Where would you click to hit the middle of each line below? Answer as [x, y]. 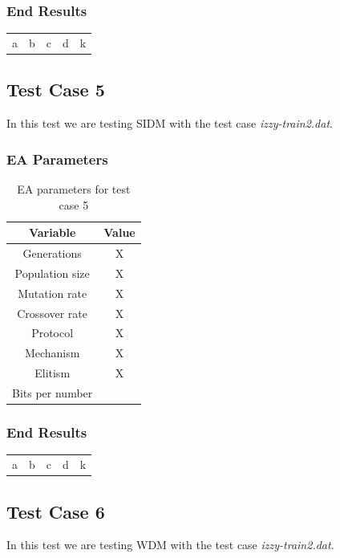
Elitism [53, 373]
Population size [52, 273]
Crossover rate [53, 313]
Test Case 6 [56, 511]
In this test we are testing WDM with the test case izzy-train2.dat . [170, 545]
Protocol [53, 333]
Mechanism [52, 353]
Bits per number [53, 393]
